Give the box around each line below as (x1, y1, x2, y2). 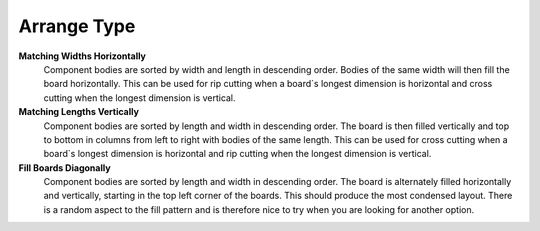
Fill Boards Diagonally (18, 161, 111, 174)
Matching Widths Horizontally (18, 50, 147, 62)
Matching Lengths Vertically (18, 106, 140, 118)
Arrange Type (18, 15, 136, 37)
